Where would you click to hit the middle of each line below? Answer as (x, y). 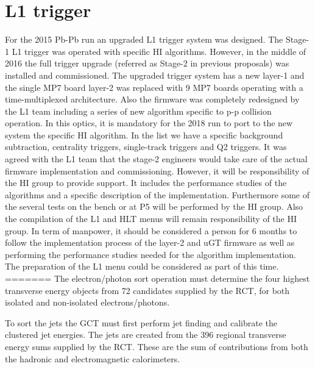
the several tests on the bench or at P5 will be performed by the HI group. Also (154, 206)
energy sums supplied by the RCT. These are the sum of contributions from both (157, 346)
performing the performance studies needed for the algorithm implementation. (150, 254)
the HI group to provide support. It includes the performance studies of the (146, 183)
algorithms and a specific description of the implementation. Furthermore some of (157, 194)
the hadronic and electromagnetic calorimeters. (93, 358)
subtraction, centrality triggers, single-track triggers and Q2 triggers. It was (146, 147)
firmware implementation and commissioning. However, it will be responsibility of (157, 170)
